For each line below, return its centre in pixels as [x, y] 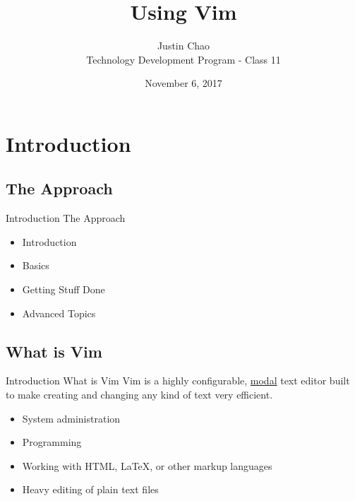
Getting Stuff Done [64, 289]
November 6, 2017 [183, 83]
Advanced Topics [59, 313]
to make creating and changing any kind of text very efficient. [139, 395]
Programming [52, 442]
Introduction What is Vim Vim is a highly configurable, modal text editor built [178, 381]
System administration [71, 418]
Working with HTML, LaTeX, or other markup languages [147, 465]
